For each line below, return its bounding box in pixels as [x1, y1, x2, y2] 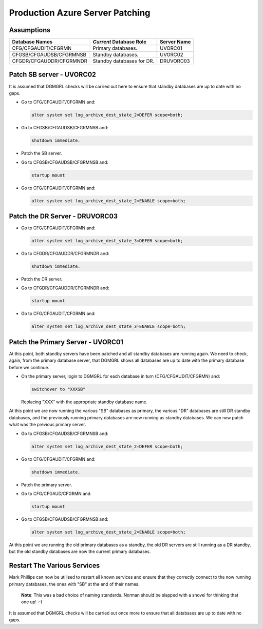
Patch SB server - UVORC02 [9, 71, 96, 79]
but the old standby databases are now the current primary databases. [9, 549, 151, 554]
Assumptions [9, 26, 51, 34]
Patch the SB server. [21, 150, 62, 156]
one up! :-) [21, 599, 43, 605]
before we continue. [9, 364, 50, 370]
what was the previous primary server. [9, 422, 86, 428]
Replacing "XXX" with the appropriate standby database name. [21, 399, 148, 405]
